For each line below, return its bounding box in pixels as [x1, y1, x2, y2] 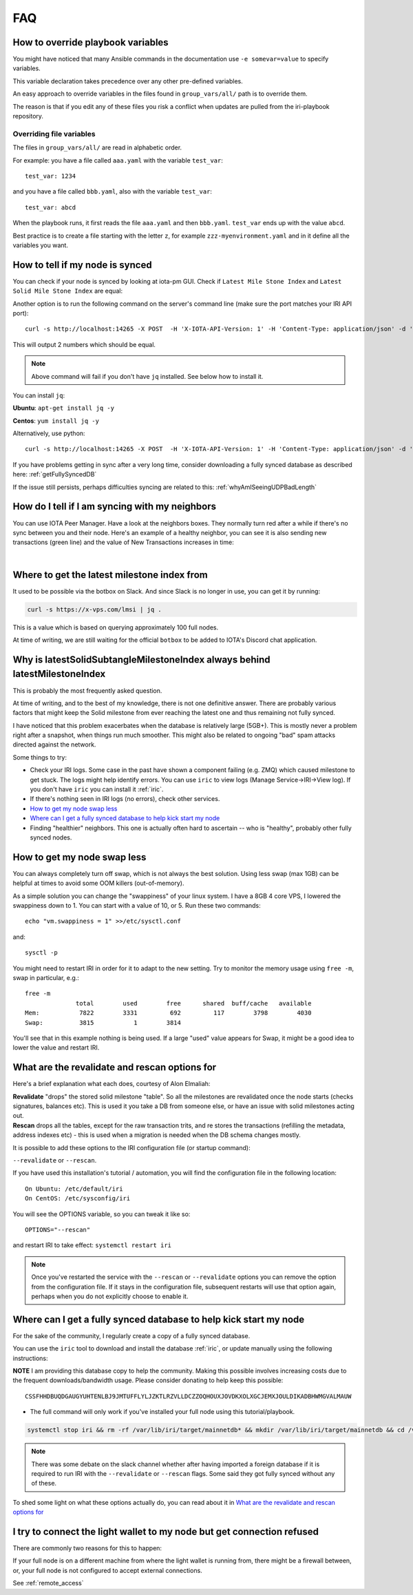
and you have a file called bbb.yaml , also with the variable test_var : [12, 187, 213, 196]
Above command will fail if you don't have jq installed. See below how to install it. [31, 372, 264, 380]
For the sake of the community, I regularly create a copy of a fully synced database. [12, 1331, 251, 1339]
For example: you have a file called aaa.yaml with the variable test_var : [12, 156, 224, 165]
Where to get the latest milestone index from [12, 569, 208, 581]
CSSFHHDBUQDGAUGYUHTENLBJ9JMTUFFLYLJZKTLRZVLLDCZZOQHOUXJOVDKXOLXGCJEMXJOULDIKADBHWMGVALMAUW [25, 1392, 352, 1400]
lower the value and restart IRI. [12, 1043, 100, 1052]
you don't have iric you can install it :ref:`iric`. [30, 785, 164, 793]
